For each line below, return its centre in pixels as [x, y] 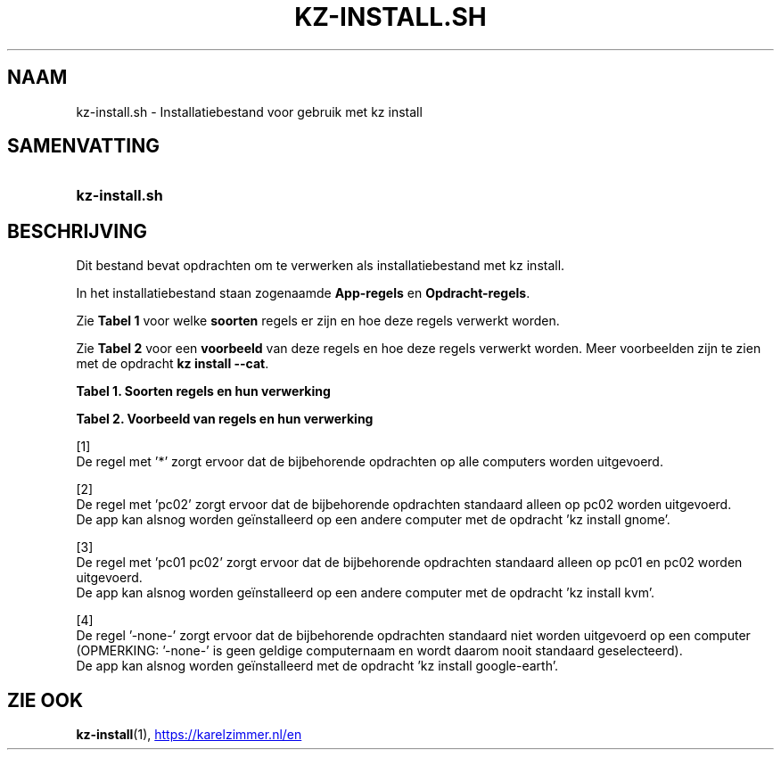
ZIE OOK [45, 700]
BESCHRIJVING [77, 231]
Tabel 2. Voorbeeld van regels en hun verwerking [225, 419]
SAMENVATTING [83, 146]
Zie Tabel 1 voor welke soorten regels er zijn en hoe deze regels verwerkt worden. [318, 321]
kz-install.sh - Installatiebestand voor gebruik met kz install [249, 111]
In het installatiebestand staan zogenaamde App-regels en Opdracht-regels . [303, 293]
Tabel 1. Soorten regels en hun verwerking [203, 391]
